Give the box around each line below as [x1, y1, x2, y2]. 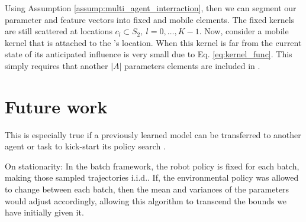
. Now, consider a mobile [199, 25, 289, 37]
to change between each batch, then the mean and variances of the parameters [5, 183, 289, 195]
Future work [5, 94, 108, 118]
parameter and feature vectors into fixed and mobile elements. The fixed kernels [5, 13, 295, 25]
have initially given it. [5, 206, 84, 218]
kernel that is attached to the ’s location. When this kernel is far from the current [5, 36, 302, 48]
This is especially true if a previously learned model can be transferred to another [5, 128, 301, 141]
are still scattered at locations [5, 25, 112, 37]
